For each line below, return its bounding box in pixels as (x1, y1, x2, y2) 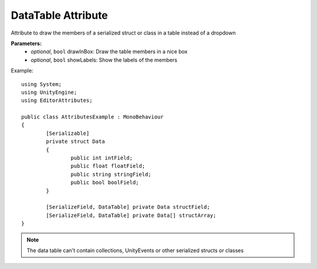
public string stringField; (70, 171, 152, 178)
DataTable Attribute (11, 9, 108, 22)
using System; (21, 81, 62, 87)
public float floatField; (70, 163, 146, 169)
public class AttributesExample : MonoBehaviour (21, 114, 164, 120)
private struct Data (46, 138, 105, 145)
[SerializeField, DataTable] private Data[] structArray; (46, 212, 217, 219)
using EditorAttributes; (21, 97, 93, 104)
